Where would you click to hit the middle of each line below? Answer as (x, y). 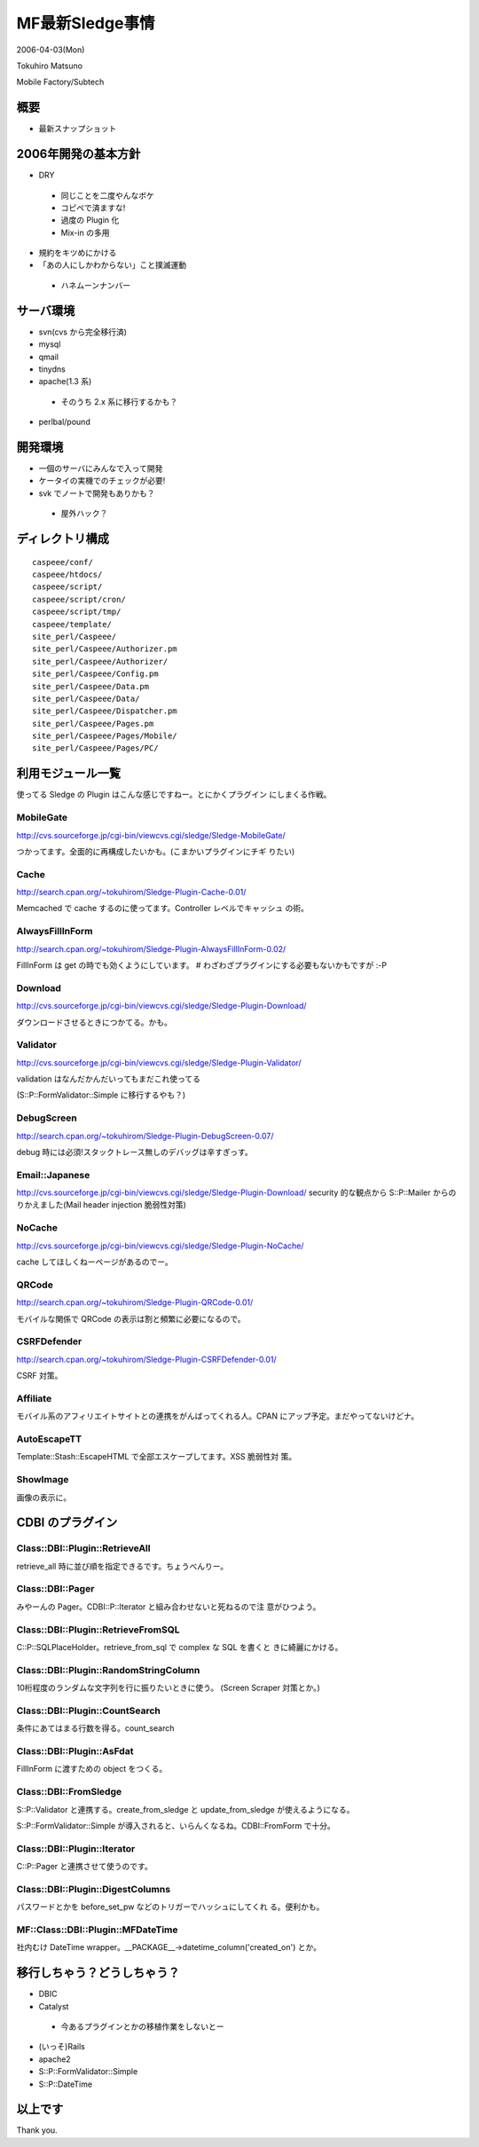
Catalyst (54, 2006)
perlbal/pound (64, 422)
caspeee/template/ (72, 624)
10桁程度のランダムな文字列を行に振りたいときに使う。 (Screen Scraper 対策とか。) (169, 1688)
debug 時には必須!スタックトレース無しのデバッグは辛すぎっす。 (134, 1152)
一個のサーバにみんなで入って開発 (101, 468)
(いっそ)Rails (62, 2047)
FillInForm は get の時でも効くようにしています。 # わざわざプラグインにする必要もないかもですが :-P (202, 965)
